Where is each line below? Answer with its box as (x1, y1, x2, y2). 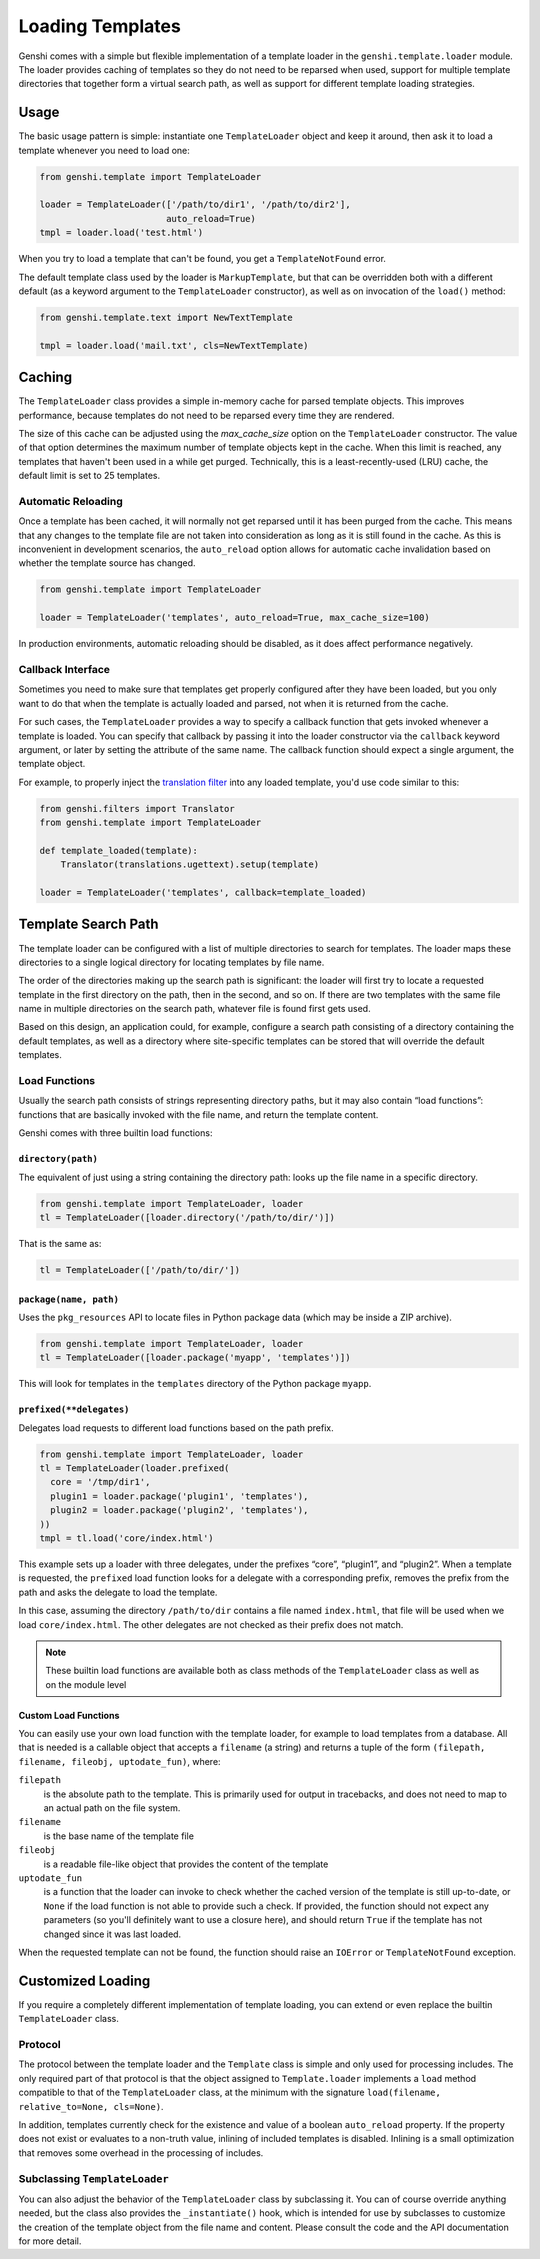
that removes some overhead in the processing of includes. (18, 2146, 264, 2159)
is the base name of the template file (43, 1830, 195, 1842)
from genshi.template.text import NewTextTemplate (39, 311, 294, 323)
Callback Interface (18, 662, 110, 676)
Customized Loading (18, 1972, 151, 1989)
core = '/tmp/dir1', (50, 1476, 151, 1488)
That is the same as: (18, 1237, 102, 1249)
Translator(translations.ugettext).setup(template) (60, 859, 320, 870)
